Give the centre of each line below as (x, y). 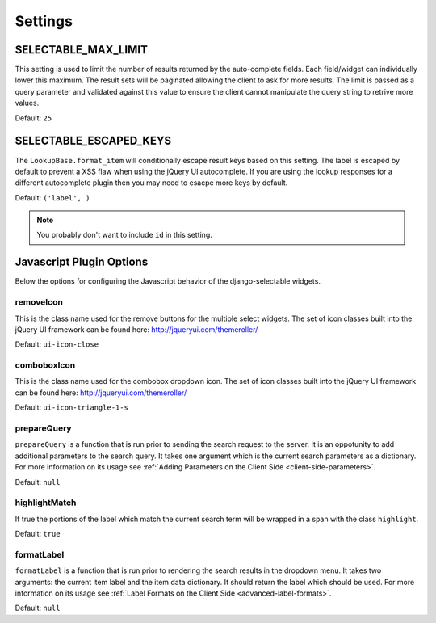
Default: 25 (34, 118)
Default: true (38, 534)
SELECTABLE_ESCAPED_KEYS (93, 141)
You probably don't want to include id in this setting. (125, 235)
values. (27, 103)
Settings (44, 21)
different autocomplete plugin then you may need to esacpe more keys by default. (151, 183)
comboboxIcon (45, 365)
